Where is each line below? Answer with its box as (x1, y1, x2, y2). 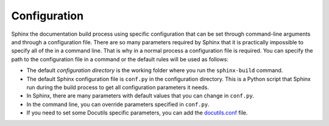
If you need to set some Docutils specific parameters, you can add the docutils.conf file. (26, 109, 248, 116)
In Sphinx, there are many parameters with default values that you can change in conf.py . (26, 92, 255, 99)
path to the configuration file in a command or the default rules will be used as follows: (11, 55, 228, 63)
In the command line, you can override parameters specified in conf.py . (26, 101, 210, 108)
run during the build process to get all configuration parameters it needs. (26, 84, 210, 91)
